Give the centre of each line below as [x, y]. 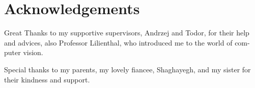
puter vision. [24, 52]
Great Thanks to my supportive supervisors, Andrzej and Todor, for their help [127, 33]
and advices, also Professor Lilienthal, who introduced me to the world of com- [127, 42]
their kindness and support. [47, 79]
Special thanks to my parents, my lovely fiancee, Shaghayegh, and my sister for [127, 69]
